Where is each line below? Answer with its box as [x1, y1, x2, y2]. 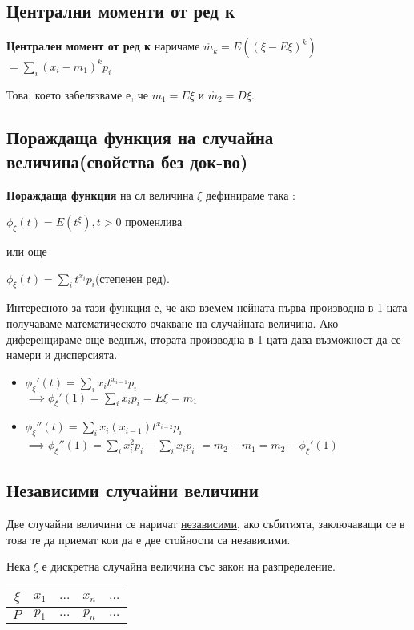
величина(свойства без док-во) [6, 148, 248, 173]
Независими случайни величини [6, 478, 259, 503]
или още [6, 243, 47, 260]
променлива [125, 213, 183, 230]
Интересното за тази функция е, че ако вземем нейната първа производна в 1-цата [6, 299, 408, 316]
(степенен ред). [94, 269, 170, 286]
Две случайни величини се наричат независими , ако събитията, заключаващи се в [6, 515, 405, 532]
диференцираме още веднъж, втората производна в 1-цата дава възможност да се [6, 330, 401, 347]
